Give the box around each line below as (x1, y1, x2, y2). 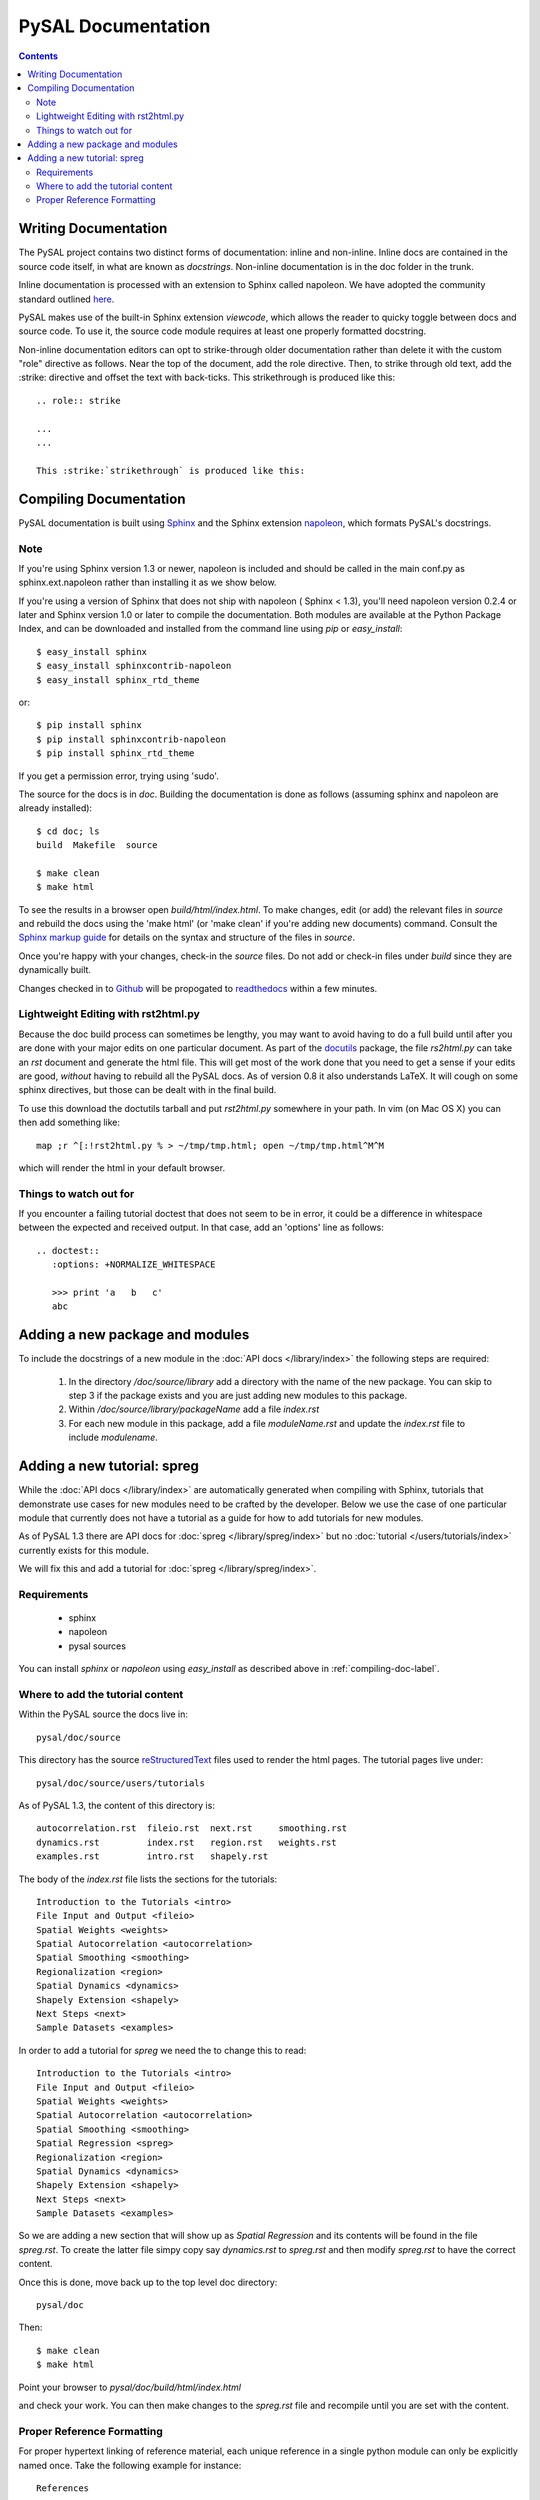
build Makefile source (36, 840, 158, 851)
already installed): (18, 802, 93, 814)
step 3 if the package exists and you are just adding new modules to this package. (68, 1390, 408, 1402)
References (36, 2482, 90, 2494)
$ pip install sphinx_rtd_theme (36, 748, 195, 759)
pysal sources (68, 1640, 127, 1652)
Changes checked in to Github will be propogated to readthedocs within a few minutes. (18, 982, 378, 994)
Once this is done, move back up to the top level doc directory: (18, 2276, 278, 2288)
